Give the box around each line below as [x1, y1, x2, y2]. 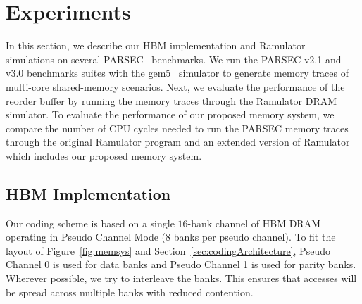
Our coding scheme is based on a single [6, 215, 175, 230]
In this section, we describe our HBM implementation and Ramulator [6, 38, 306, 53]
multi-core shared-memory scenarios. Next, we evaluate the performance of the [6, 79, 345, 94]
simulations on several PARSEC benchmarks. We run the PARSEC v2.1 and [6, 51, 342, 66]
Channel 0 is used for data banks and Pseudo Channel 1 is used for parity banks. [6, 257, 356, 272]
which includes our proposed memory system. [6, 148, 202, 163]
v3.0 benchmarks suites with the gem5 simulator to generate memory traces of [6, 65, 349, 80]
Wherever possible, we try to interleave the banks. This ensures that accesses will [6, 271, 357, 286]
